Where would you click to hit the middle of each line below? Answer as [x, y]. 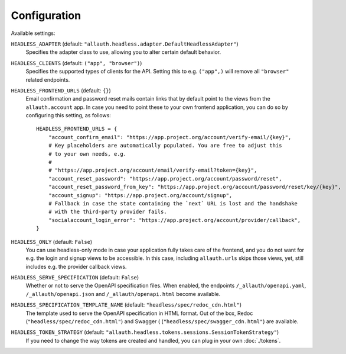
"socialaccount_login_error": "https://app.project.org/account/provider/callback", [174, 220]
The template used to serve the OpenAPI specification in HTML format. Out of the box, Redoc [139, 313]
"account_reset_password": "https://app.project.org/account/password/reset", [165, 178]
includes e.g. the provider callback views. [76, 266]
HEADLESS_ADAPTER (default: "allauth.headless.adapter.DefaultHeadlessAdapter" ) [125, 44]
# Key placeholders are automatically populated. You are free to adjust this [165, 146]
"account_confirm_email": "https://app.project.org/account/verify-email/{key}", [170, 137]
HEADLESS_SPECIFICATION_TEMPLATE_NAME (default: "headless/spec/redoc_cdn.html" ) [126, 305]
